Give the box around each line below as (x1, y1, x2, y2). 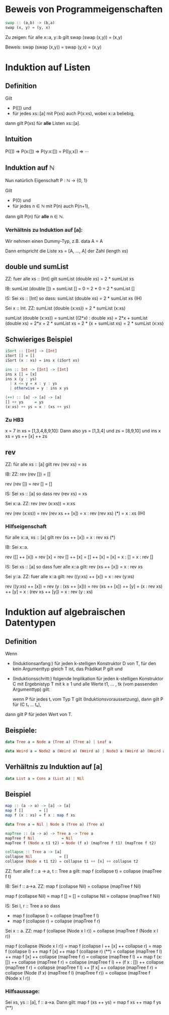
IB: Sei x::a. (5, 544, 29, 550)
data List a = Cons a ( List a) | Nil (5, 776, 84, 781)
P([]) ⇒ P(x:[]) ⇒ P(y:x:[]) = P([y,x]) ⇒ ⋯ (5, 148, 90, 154)
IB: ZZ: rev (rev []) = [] (5, 471, 51, 477)
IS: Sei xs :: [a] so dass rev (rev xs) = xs (5, 491, 87, 497)
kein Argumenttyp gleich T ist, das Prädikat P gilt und (12, 666, 123, 672)
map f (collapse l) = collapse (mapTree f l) (12, 913, 100, 919)
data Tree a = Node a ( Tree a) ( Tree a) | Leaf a (5, 739, 112, 744)
